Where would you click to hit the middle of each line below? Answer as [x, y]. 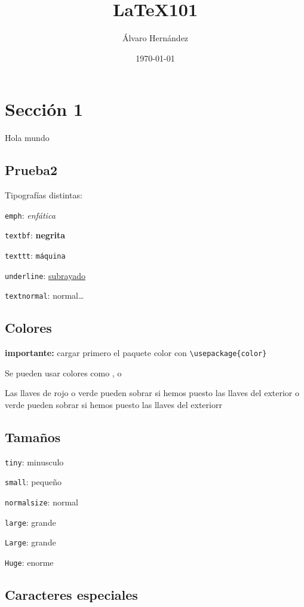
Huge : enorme [29, 562]
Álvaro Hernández [155, 38]
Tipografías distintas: [44, 195]
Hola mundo [27, 138]
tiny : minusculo [34, 462]
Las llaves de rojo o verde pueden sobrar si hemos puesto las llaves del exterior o [152, 393]
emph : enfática [30, 215]
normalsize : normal [42, 502]
